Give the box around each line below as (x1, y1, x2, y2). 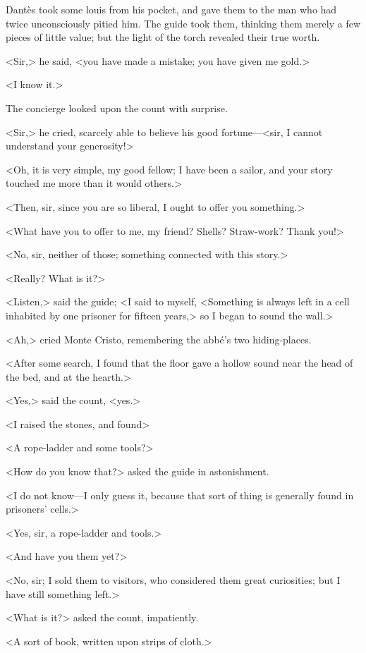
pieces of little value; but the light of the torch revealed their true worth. (6, 30, 320, 44)
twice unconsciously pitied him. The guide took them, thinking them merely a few (6, 16, 361, 30)
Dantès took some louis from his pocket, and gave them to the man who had (6, 2, 337, 16)
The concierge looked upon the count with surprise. (6, 100, 228, 115)
